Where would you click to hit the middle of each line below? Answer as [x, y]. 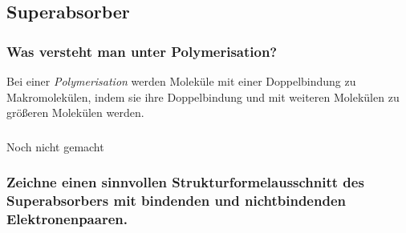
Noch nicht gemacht [55, 146]
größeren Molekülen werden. [75, 112]
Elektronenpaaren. [67, 219]
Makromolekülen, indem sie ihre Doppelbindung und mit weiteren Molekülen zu [203, 96]
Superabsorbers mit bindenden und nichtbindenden [176, 201]
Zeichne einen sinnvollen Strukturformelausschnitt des [185, 182]
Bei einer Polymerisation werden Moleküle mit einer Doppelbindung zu [181, 81]
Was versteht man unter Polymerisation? [142, 51]
